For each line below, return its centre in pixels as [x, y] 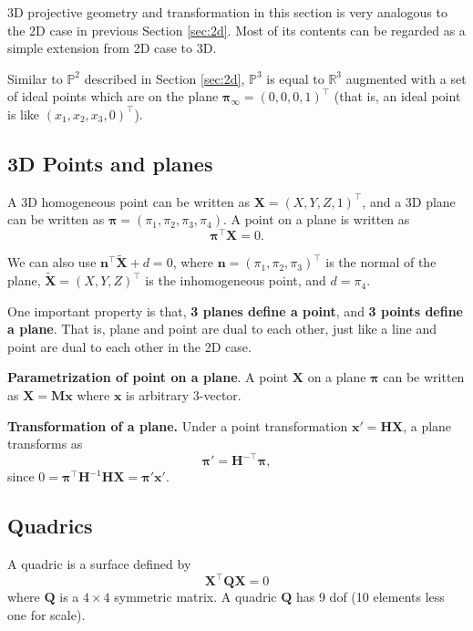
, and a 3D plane [409, 201]
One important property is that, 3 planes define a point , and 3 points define [235, 310]
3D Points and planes [110, 163]
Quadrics [50, 526]
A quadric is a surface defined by [99, 564]
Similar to [35, 78]
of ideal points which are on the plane [113, 96]
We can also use [52, 262]
